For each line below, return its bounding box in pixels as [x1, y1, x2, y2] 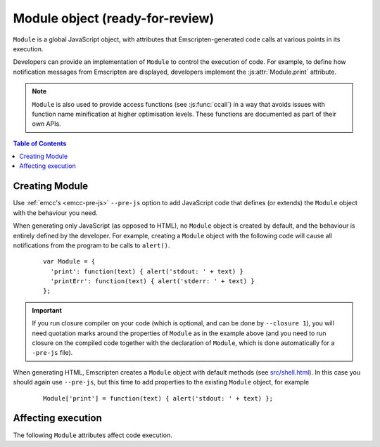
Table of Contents [13, 139, 67, 148]
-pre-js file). [32, 349, 73, 357]
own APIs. [32, 119, 61, 128]
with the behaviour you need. [13, 208, 98, 217]
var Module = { [43, 257, 96, 266]
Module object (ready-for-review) [13, 11, 215, 26]
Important [32, 306, 63, 314]
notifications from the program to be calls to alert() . [13, 241, 170, 250]
